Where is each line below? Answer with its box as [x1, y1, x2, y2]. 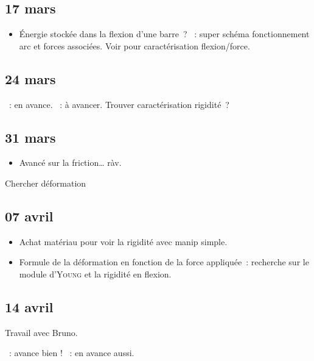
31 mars [5, 127, 56, 146]
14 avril [5, 297, 54, 316]
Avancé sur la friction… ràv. [19, 156, 122, 169]
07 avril [5, 206, 54, 225]
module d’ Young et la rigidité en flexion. [19, 267, 172, 280]
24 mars [5, 69, 56, 88]
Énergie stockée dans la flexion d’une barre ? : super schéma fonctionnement [19, 27, 310, 40]
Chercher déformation [5, 176, 86, 189]
